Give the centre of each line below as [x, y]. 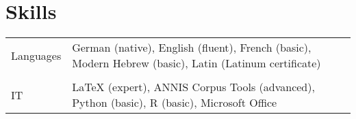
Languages [36, 55]
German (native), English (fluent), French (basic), [192, 48]
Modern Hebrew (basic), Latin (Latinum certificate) [196, 63]
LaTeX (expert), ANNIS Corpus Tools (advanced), [193, 87]
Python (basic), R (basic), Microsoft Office [175, 103]
